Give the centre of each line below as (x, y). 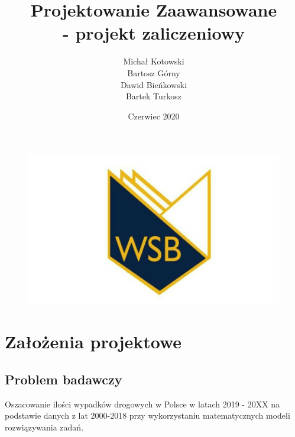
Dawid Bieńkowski (154, 84)
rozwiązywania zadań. (44, 427)
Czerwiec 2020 (154, 116)
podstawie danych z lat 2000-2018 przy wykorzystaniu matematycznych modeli (147, 415)
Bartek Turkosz (154, 96)
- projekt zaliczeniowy (154, 33)
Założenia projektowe (93, 341)
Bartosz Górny (154, 72)
